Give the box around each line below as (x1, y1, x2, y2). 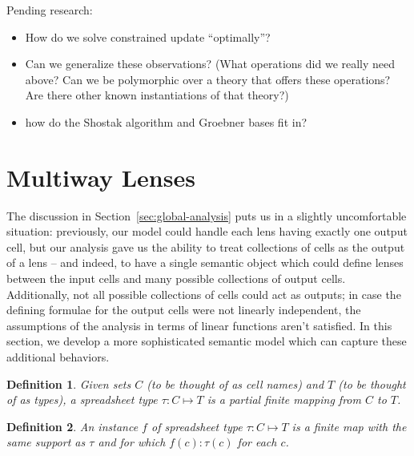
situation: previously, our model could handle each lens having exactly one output (6, 223, 408, 240)
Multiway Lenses (6, 160, 195, 193)
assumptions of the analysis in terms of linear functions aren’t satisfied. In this (6, 317, 392, 333)
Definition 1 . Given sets (6, 375, 131, 392)
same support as (6, 434, 86, 450)
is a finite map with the (291, 418, 407, 434)
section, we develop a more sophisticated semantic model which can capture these (6, 333, 407, 349)
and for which (98, 434, 166, 450)
